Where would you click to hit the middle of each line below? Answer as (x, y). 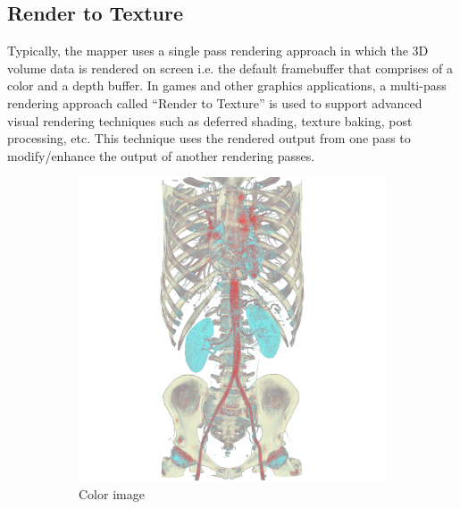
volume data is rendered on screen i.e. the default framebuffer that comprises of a (230, 68)
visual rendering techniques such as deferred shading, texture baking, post (210, 120)
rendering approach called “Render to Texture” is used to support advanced (215, 102)
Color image (112, 494)
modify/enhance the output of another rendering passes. (161, 155)
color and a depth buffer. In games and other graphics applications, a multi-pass (227, 85)
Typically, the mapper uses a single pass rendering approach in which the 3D (218, 51)
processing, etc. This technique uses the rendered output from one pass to (209, 138)
